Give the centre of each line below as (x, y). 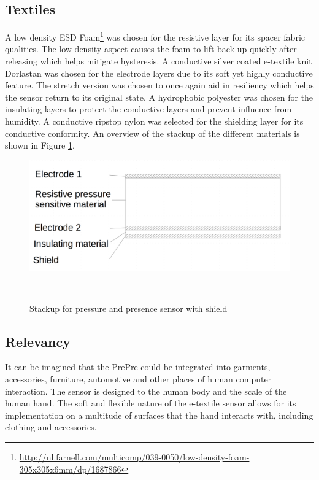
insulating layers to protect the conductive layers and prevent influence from (148, 109)
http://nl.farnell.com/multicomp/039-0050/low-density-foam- (134, 457)
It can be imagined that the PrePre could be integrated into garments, (138, 367)
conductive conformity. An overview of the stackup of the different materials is (152, 133)
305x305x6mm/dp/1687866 (70, 469)
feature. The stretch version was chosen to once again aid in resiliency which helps (159, 85)
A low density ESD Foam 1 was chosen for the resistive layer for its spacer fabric (155, 36)
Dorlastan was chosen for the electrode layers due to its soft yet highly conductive (159, 73)
